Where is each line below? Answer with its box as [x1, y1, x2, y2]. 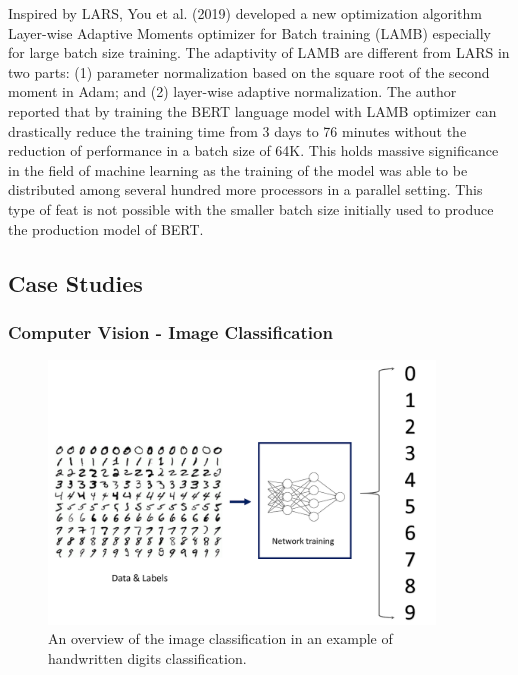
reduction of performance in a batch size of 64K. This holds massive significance [8, 140, 499, 161]
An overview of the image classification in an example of [48, 628, 393, 649]
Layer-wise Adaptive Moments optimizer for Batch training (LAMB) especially [8, 22, 491, 43]
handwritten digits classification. [48, 647, 247, 668]
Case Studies [8, 267, 143, 298]
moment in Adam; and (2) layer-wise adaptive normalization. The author [8, 81, 457, 102]
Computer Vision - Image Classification [8, 319, 333, 344]
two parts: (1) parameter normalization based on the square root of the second [8, 61, 490, 82]
